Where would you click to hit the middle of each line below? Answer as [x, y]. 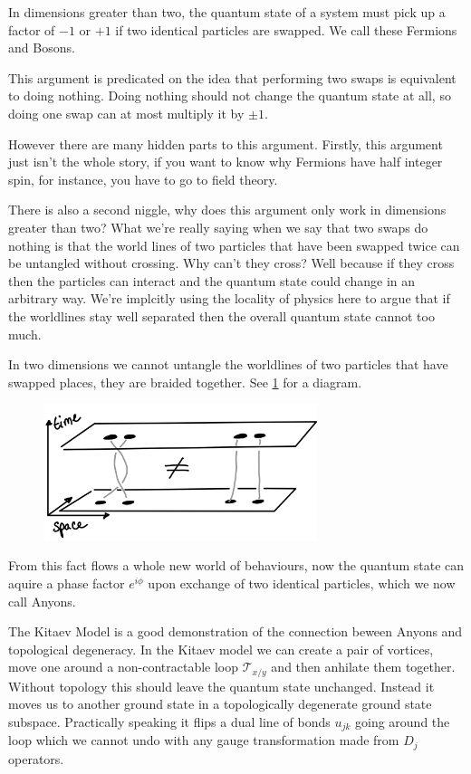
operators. [36, 758]
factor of [32, 29]
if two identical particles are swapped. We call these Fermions [286, 29]
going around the [402, 721]
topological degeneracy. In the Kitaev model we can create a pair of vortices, [221, 649]
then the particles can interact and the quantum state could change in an [212, 280]
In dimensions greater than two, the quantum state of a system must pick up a [227, 12]
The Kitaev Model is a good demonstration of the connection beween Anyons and [235, 631]
